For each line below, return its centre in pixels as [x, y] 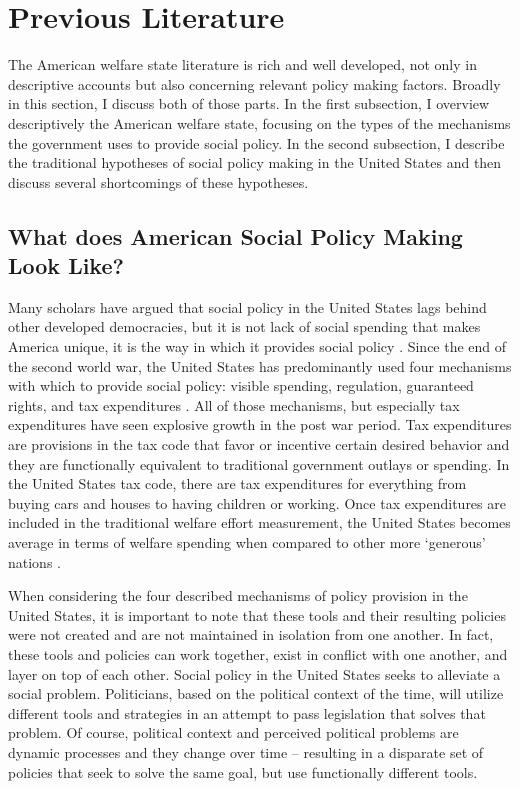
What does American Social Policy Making [235, 235]
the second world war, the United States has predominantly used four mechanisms [260, 365]
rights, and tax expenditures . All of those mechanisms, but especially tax [234, 404]
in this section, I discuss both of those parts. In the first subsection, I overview [249, 103]
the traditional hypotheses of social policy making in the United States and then [255, 162]
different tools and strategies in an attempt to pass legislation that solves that [247, 712]
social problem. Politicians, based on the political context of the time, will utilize [256, 693]
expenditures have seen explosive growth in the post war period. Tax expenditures [260, 424]
